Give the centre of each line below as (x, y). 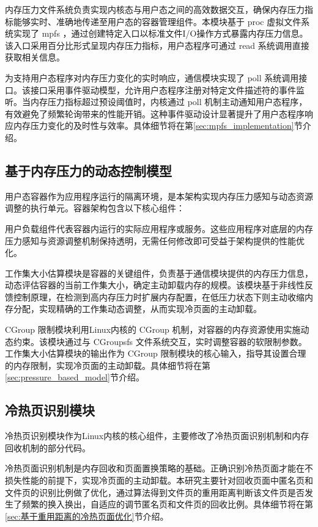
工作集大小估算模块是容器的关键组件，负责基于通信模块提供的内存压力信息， (159, 273)
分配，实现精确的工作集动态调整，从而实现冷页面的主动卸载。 (137, 309)
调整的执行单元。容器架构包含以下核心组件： (95, 208)
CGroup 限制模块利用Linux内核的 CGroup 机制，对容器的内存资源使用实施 (153, 329)
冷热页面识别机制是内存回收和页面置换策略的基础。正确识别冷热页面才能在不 (159, 468)
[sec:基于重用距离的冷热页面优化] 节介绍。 (87, 516)
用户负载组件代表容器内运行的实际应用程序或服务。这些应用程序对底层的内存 (159, 228)
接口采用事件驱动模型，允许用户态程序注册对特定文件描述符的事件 (163, 89)
